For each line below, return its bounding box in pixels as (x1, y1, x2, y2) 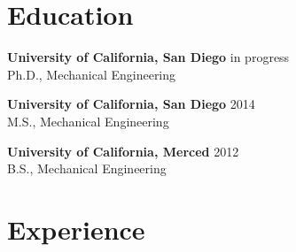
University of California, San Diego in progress (7, 48, 290, 66)
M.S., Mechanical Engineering (7, 111, 169, 130)
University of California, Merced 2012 (7, 141, 239, 160)
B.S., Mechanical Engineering (7, 159, 167, 178)
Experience (7, 210, 145, 247)
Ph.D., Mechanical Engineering (7, 65, 176, 83)
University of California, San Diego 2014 (7, 95, 255, 113)
